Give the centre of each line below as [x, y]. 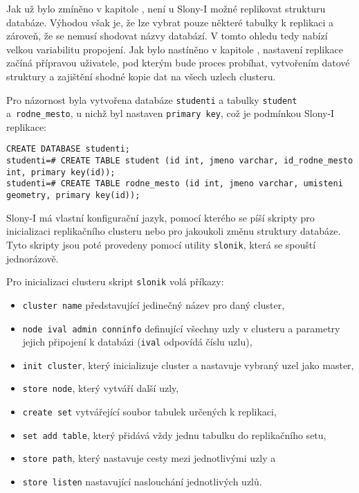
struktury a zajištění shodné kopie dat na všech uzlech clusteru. [141, 76]
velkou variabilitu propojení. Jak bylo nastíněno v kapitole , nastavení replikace [175, 49]
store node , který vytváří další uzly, [101, 388]
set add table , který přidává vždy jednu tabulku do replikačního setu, [174, 434]
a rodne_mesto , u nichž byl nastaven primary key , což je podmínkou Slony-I [171, 113]
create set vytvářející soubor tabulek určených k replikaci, [149, 412]
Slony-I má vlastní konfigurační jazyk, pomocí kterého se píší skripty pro [160, 217]
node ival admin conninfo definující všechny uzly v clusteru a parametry [181, 328]
